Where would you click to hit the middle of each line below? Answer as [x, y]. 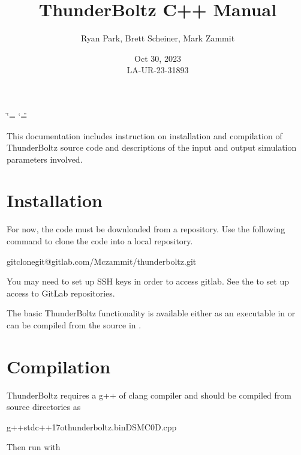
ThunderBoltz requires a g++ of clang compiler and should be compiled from [149, 395]
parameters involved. [45, 159]
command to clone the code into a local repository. [100, 241]
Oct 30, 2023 [158, 58]
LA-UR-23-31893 [158, 70]
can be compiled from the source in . [74, 324]
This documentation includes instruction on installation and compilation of [145, 135]
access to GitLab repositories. [61, 293]
